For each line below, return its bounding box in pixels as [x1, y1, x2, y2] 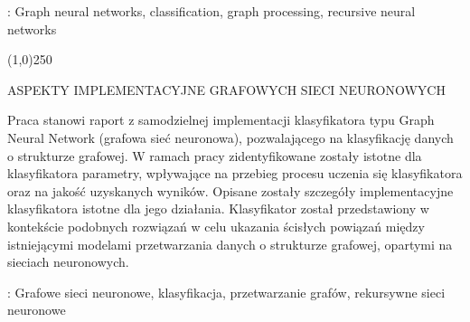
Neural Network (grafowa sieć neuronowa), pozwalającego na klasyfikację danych [7, 128, 454, 147]
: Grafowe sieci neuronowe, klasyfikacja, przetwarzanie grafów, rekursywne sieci [7, 282, 446, 301]
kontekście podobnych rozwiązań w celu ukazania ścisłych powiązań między [7, 216, 425, 235]
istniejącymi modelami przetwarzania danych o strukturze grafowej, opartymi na [7, 234, 453, 253]
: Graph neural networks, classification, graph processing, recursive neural [7, 2, 416, 20]
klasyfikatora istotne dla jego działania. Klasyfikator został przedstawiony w [7, 199, 429, 218]
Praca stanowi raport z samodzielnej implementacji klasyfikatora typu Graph [7, 110, 435, 129]
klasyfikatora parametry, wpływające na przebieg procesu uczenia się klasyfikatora [7, 164, 463, 183]
